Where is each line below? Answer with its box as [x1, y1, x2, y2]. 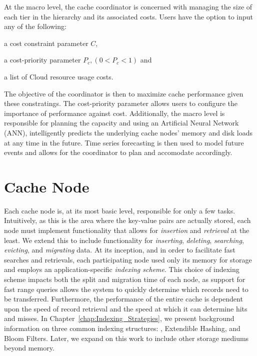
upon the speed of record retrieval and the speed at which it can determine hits [4, 303, 247, 313]
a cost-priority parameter [4, 54, 81, 65]
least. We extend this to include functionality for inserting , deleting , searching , [4, 234, 244, 245]
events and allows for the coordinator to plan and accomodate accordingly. [4, 147, 232, 157]
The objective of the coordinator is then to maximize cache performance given [4, 88, 243, 98]
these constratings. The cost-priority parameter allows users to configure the [4, 98, 238, 108]
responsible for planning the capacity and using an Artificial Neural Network [4, 117, 239, 128]
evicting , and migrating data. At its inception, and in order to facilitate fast [4, 244, 235, 255]
